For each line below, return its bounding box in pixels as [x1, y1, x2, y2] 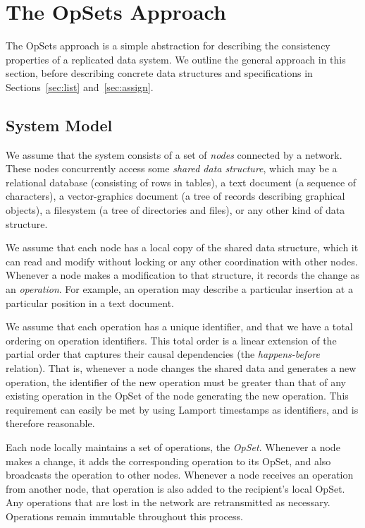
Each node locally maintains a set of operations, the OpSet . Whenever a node [6, 439, 340, 454]
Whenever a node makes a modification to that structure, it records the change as [6, 268, 360, 282]
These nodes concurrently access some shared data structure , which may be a [6, 161, 338, 176]
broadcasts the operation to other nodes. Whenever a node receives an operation [6, 467, 354, 482]
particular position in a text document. [6, 295, 174, 310]
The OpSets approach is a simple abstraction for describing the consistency [6, 38, 330, 53]
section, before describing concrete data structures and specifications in [6, 66, 313, 80]
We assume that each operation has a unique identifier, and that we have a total [6, 319, 353, 334]
